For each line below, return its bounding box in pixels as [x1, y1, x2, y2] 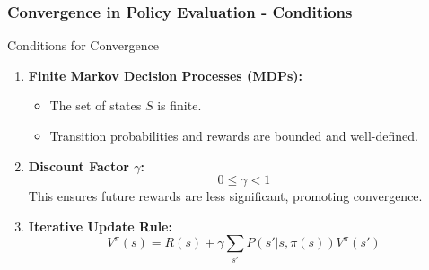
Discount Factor [28, 156, 129, 175]
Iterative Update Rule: [28, 216, 172, 235]
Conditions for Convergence [7, 36, 159, 55]
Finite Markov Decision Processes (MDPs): [28, 65, 303, 84]
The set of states [49, 96, 142, 115]
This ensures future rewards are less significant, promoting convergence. [28, 187, 423, 205]
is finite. [157, 96, 202, 115]
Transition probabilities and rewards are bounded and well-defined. [49, 126, 418, 144]
